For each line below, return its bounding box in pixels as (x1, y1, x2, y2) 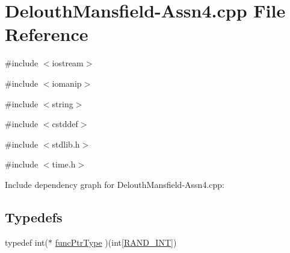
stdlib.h (52, 137, 80, 150)
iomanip (52, 77, 82, 89)
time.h (52, 158, 76, 170)
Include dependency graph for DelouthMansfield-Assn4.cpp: (5, 178, 224, 190)
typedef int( (5, 236, 48, 248)
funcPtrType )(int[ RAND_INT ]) (55, 236, 177, 248)
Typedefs (5, 207, 63, 226)
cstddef (52, 117, 78, 130)
